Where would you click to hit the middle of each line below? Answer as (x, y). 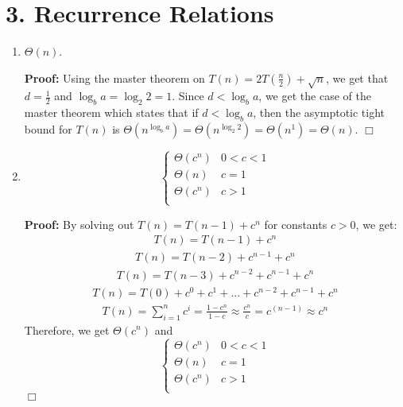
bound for (48, 129)
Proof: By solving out (79, 224)
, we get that (357, 78)
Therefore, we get (67, 329)
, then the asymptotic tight (319, 112)
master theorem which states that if (111, 112)
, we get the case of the (315, 96)
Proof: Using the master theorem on (114, 78)
